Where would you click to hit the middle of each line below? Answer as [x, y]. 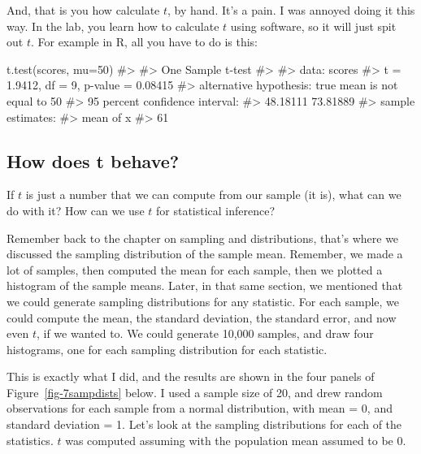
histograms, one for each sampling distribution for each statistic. [167, 349]
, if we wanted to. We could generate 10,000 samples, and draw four [205, 333]
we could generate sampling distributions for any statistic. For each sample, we [203, 301]
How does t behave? [93, 160]
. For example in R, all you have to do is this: [144, 42]
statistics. [30, 440]
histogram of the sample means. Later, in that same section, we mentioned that [205, 285]
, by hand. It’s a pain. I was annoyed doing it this [291, 10]
